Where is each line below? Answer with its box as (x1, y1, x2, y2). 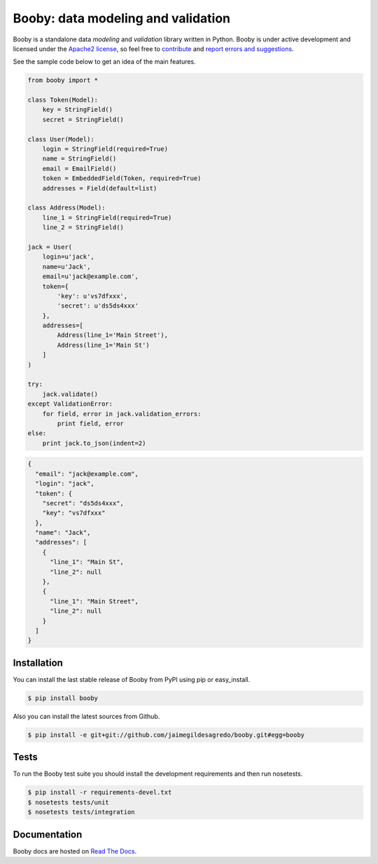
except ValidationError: (27, 400, 113, 408)
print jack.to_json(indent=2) (42, 439, 146, 447)
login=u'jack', (42, 253, 94, 261)
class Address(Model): (27, 204, 106, 212)
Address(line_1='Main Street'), (57, 331, 168, 339)
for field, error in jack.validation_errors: (42, 410, 202, 418)
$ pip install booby (27, 694, 98, 702)
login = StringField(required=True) (42, 145, 168, 153)
